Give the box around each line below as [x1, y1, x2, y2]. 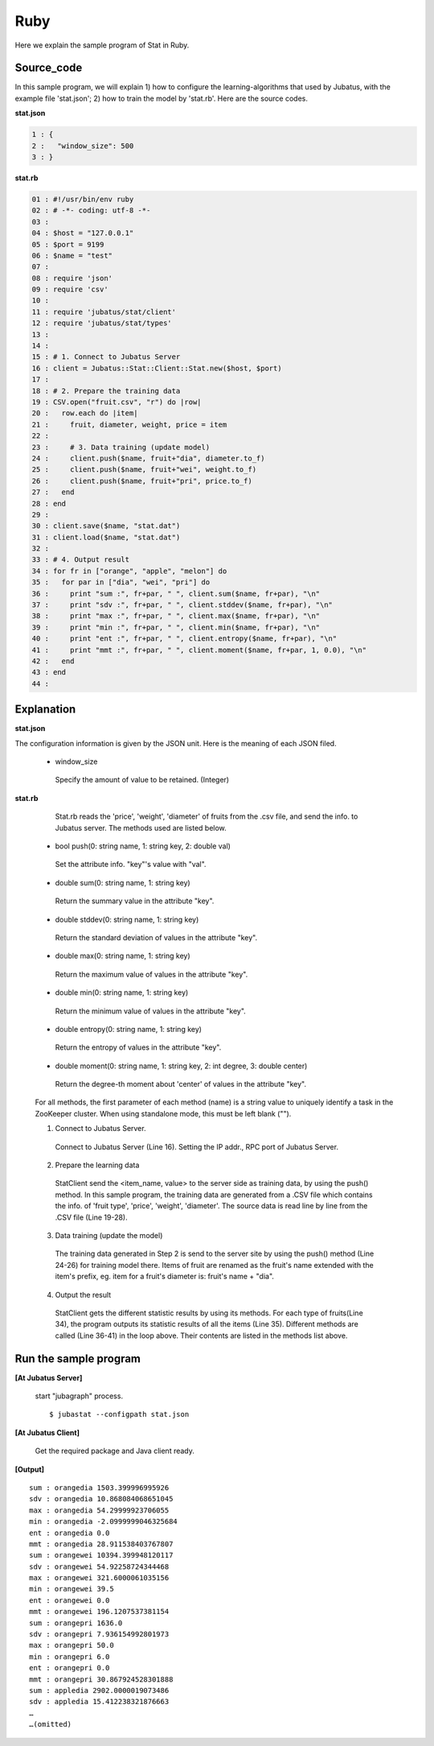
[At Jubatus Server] [14, 1372, 83, 1382]
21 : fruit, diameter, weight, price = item [31, 419, 227, 429]
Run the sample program [14, 1352, 141, 1365]
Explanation [14, 703, 76, 716]
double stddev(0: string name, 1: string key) [55, 914, 199, 924]
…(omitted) [29, 1719, 72, 1729]
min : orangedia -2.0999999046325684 [29, 1517, 178, 1526]
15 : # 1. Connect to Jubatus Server [31, 353, 181, 361]
